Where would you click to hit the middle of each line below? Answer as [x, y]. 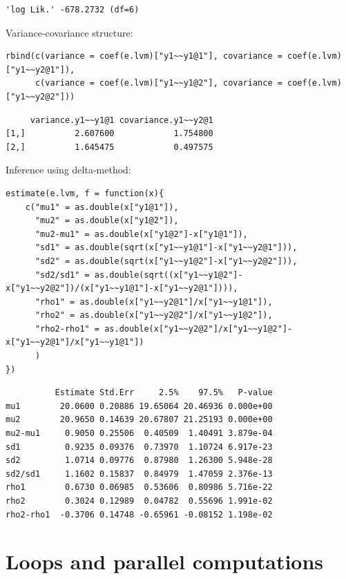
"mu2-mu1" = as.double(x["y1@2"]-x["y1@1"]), [141, 234]
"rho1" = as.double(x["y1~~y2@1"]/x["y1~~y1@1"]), [154, 302]
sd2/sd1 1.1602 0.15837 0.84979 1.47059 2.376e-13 [139, 474]
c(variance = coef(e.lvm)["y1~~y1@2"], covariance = [158, 83]
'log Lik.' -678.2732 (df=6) [73, 10]
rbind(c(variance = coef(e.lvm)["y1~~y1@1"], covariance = [144, 56]
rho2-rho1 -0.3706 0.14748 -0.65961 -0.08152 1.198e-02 [139, 514]
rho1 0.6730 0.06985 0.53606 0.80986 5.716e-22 [139, 487]
